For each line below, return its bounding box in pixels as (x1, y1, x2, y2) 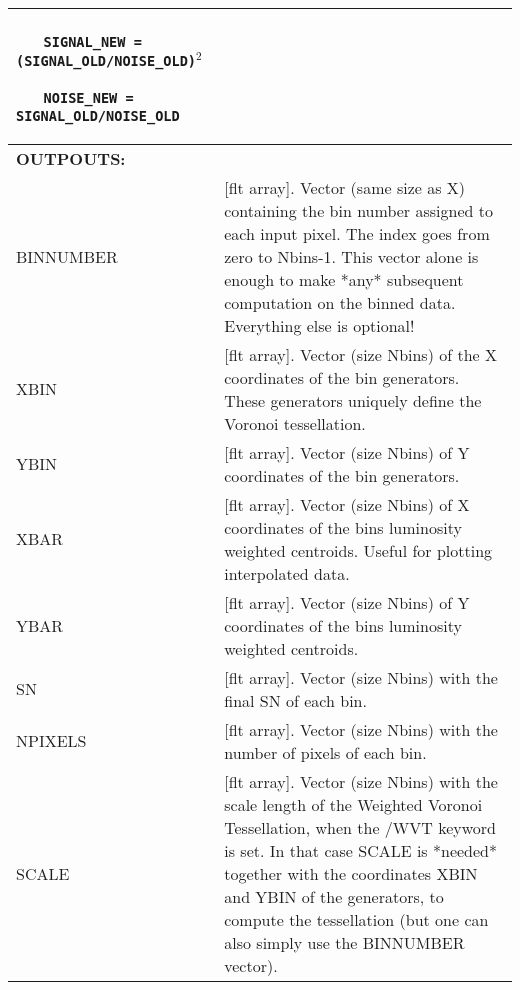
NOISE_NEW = (43, 89, 134, 106)
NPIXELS (16, 729, 87, 753)
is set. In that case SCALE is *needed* (224, 838, 498, 862)
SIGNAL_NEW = (43, 34, 142, 50)
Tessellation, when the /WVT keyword (224, 815, 497, 839)
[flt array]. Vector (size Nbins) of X (224, 492, 470, 516)
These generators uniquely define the (224, 388, 482, 412)
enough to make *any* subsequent (224, 267, 464, 291)
